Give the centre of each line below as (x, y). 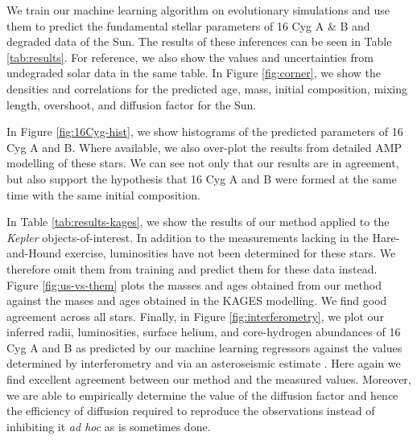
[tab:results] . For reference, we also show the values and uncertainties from (190, 57)
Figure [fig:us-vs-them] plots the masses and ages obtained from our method (194, 284)
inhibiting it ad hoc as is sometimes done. (109, 426)
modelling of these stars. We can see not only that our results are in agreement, (203, 163)
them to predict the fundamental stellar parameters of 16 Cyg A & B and (188, 25)
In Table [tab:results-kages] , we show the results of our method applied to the (198, 222)
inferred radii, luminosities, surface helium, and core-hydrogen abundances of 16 (204, 332)
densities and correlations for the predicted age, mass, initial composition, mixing (207, 88)
